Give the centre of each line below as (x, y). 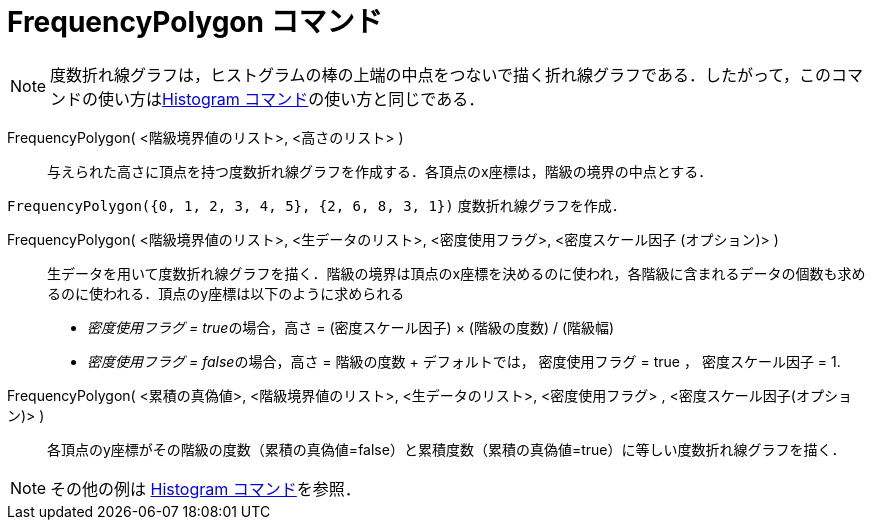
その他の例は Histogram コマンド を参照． (205, 488)
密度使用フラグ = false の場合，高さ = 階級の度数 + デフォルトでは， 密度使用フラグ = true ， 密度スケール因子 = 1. (464, 361)
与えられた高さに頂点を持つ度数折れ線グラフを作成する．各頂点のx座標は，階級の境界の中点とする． (380, 171)
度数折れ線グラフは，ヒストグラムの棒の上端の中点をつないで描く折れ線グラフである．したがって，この (441, 74)
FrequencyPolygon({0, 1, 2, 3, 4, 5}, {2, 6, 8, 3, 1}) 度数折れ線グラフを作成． (316, 205)
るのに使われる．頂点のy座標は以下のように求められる (226, 293)
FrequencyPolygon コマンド (195, 22)
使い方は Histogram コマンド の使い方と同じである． (291, 98)
